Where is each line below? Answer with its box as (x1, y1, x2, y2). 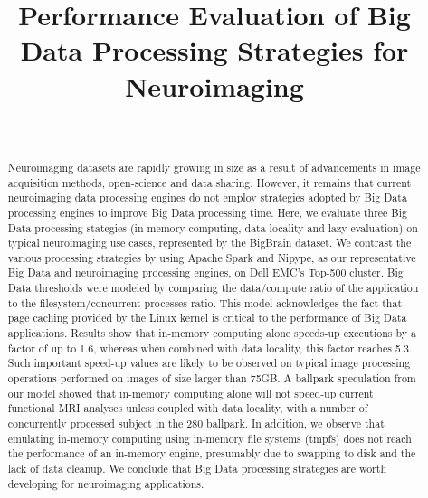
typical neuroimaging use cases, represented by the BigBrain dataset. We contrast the (7, 235, 412, 250)
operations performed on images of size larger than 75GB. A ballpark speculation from (7, 371, 416, 386)
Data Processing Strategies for (20, 32, 409, 69)
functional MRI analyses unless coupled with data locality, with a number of (7, 400, 368, 416)
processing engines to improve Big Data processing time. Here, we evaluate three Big (7, 204, 407, 220)
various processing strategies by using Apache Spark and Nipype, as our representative (7, 249, 416, 265)
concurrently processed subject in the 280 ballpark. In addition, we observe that (7, 416, 385, 431)
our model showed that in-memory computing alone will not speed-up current (7, 385, 374, 400)
